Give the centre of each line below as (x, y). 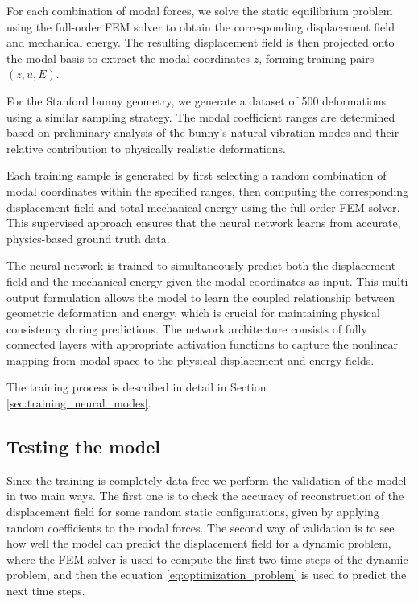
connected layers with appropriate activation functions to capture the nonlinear (203, 344)
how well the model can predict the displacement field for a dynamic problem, (199, 543)
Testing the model (83, 447)
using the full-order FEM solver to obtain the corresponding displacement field (201, 26)
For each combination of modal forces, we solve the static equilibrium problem (200, 10)
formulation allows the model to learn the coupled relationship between (219, 297)
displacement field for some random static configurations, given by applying (193, 512)
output (23, 297)
